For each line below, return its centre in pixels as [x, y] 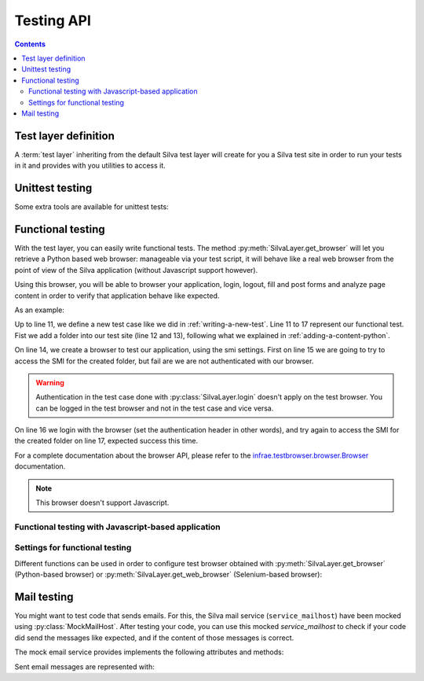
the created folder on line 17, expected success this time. [106, 441]
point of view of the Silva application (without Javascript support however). [136, 270]
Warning [50, 382]
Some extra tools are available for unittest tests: [91, 207]
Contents [30, 44]
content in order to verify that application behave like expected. [117, 296]
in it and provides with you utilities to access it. [90, 166]
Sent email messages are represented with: [84, 666]
